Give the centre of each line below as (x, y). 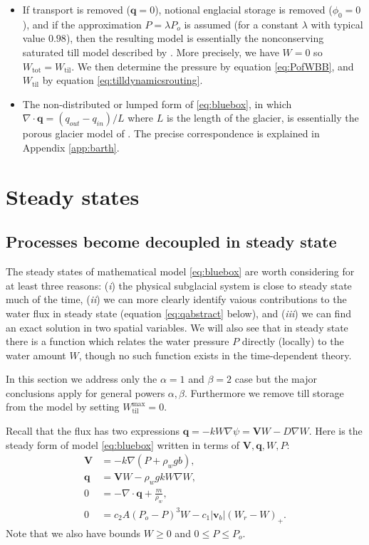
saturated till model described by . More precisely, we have (151, 52)
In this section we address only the (82, 379)
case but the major (276, 379)
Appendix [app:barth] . (71, 147)
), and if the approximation (82, 24)
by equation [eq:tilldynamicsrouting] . (123, 80)
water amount (36, 355)
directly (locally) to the (293, 341)
